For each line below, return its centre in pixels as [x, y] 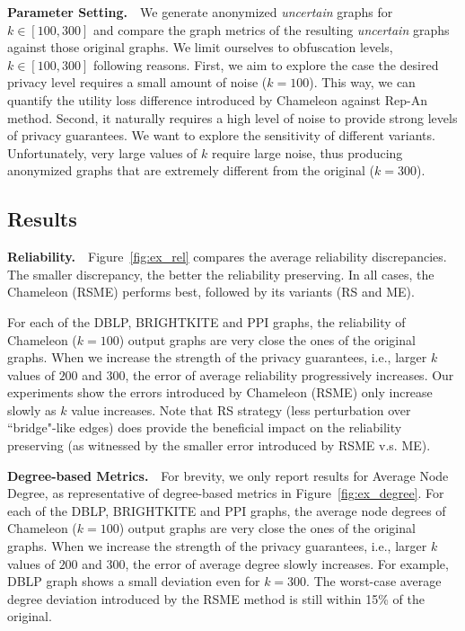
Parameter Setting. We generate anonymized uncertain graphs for [200, 12]
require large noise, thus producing [307, 152]
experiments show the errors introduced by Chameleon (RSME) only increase [220, 392]
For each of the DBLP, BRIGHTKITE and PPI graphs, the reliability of [206, 321]
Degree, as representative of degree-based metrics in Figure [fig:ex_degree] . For [226, 493]
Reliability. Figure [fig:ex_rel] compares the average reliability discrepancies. [227, 257]
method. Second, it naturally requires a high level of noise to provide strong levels [232, 117]
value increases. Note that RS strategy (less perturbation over [241, 409]
